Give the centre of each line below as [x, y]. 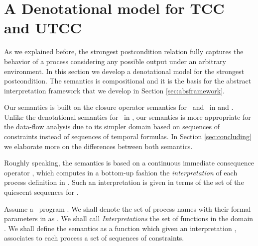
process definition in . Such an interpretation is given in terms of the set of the [124, 182]
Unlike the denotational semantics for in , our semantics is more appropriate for [128, 117]
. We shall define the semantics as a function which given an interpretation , [120, 228]
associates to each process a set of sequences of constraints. [94, 238]
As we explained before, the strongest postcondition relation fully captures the [124, 51]
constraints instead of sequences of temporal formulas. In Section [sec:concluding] [128, 136]
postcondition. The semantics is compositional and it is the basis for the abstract [128, 81]
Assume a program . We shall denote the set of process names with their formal [128, 208]
